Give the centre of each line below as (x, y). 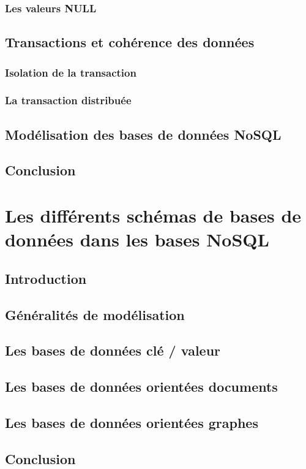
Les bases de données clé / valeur (113, 350)
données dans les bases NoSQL (137, 239)
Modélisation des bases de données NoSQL (143, 134)
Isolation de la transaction (71, 72)
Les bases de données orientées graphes (132, 422)
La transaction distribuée (68, 100)
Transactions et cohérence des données (130, 42)
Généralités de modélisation (95, 314)
